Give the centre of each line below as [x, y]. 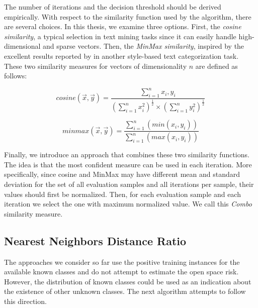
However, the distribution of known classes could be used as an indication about [128, 281]
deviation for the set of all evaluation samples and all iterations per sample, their [129, 184]
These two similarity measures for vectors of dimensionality [96, 66]
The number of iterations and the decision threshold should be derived [113, 7]
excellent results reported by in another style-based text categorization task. [121, 56]
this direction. [25, 301]
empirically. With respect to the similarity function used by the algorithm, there [128, 16]
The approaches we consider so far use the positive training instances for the [122, 262]
